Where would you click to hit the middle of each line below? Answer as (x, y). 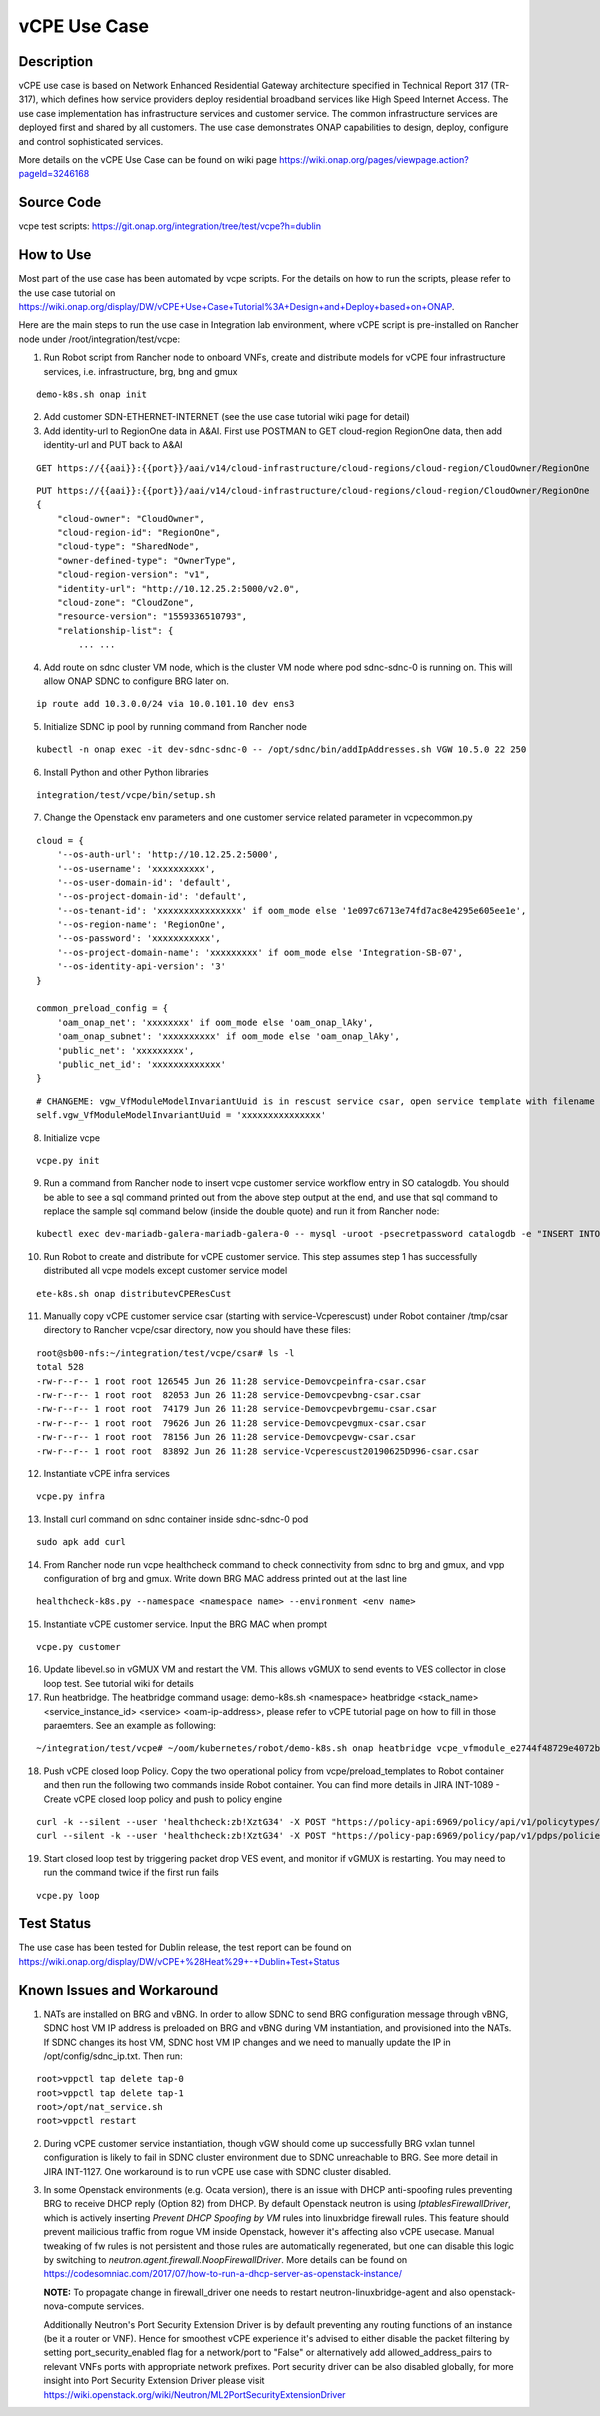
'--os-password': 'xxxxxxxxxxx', (139, 938)
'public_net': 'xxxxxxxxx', (125, 1050)
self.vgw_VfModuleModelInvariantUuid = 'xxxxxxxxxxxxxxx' (181, 1115)
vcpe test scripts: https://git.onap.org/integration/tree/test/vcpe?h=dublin (170, 226)
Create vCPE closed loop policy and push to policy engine (163, 1799)
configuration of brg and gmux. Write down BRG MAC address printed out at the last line (225, 1578)
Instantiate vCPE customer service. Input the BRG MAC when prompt (185, 1624)
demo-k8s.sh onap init (92, 394)
